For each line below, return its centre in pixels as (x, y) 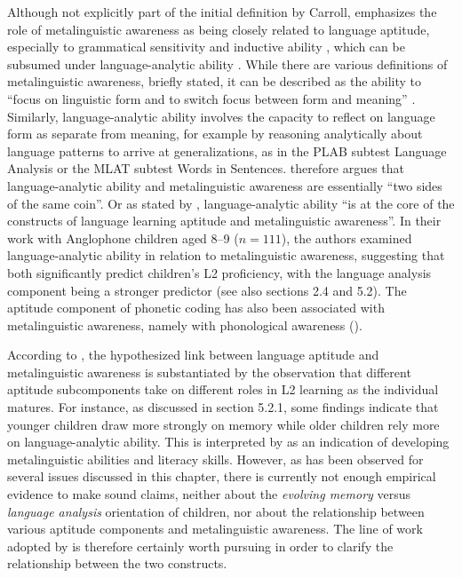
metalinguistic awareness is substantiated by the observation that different (209, 372)
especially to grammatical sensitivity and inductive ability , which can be (206, 47)
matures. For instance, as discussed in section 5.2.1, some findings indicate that (223, 407)
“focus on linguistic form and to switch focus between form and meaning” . (211, 98)
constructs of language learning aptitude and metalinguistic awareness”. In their (224, 221)
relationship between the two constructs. (117, 563)
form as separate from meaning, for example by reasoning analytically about (215, 134)
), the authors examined (346, 238)
